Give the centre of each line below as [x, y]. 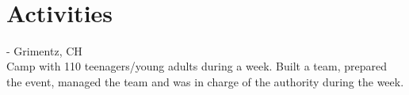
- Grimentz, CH [44, 50]
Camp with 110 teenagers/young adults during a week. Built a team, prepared [197, 66]
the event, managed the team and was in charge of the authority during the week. [205, 81]
